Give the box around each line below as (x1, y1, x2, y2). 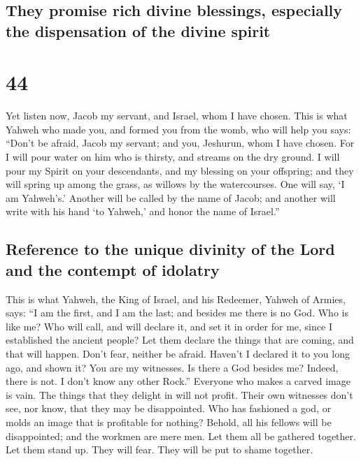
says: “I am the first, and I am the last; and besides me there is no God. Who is (6, 305, 348, 320)
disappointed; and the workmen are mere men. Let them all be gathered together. (6, 428, 356, 443)
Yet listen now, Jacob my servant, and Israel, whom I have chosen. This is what (6, 108, 348, 123)
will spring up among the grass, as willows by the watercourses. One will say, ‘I (6, 177, 345, 191)
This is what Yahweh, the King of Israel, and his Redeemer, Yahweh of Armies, (6, 291, 346, 306)
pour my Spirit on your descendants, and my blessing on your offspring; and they (6, 163, 354, 177)
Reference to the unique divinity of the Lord (6, 238, 335, 260)
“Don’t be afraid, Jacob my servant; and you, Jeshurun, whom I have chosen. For (6, 136, 355, 150)
